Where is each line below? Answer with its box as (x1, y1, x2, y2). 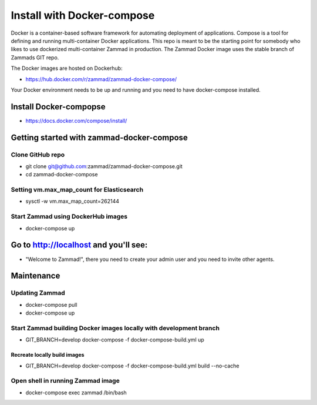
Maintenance (11, 271, 60, 281)
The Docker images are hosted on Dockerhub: (11, 65, 123, 72)
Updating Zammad (11, 289, 65, 297)
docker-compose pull (25, 301, 77, 308)
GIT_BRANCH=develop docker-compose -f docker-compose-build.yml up (25, 336, 205, 343)
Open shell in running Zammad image (11, 377, 120, 385)
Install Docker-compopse (11, 102, 106, 112)
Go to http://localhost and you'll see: (11, 240, 148, 250)
